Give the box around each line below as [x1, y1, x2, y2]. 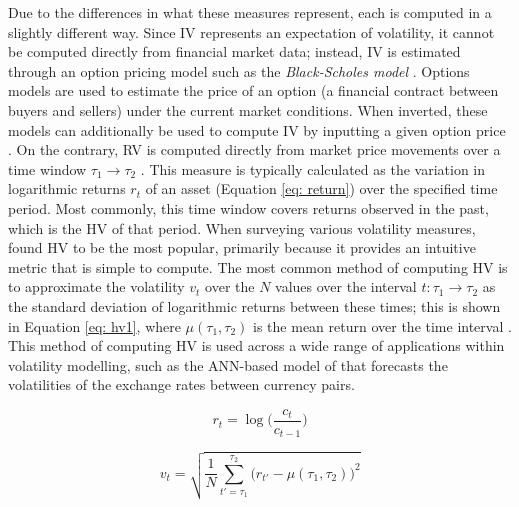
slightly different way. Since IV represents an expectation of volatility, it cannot [8, 21, 495, 42]
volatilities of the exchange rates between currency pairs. [8, 374, 355, 395]
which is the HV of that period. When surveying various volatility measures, [8, 217, 476, 238]
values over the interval [275, 276, 417, 297]
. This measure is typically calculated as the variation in [140, 158, 486, 179]
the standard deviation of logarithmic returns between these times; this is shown [8, 295, 501, 316]
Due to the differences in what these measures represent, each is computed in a [8, 2, 492, 22]
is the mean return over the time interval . [253, 315, 512, 336]
